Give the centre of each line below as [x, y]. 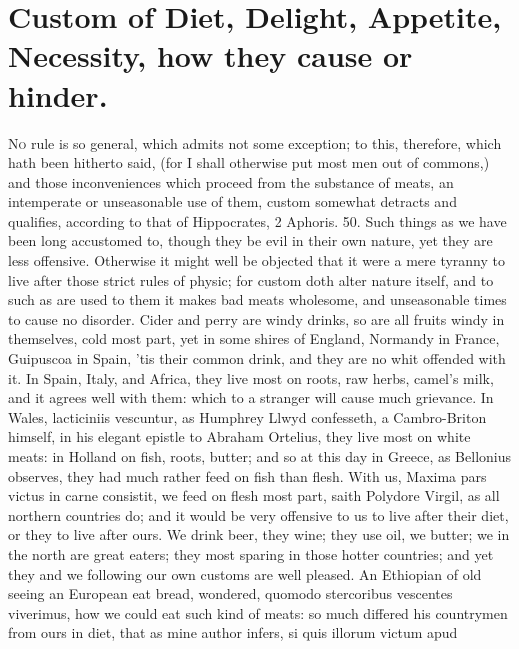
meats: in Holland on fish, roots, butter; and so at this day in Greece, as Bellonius [260, 456]
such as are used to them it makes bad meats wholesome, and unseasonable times [257, 299]
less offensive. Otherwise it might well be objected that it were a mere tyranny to [256, 260]
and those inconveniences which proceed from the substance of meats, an [231, 181]
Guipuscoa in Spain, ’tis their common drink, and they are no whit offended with [257, 358]
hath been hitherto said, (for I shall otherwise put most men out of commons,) [249, 162]
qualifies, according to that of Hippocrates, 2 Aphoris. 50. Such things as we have [257, 220]
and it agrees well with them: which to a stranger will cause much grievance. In [251, 397]
